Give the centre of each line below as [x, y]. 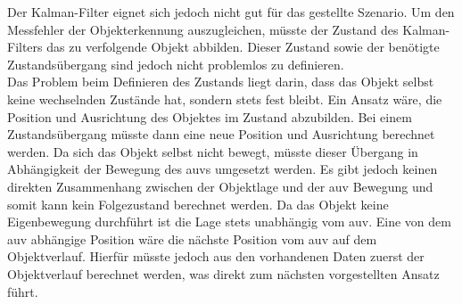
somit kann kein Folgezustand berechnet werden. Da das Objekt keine [198, 204]
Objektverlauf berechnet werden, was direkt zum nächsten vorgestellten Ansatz [223, 273]
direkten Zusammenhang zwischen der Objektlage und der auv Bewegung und [220, 186]
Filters [25, 47]
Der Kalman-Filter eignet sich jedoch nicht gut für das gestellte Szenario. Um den [231, 12]
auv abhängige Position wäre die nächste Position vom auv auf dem [192, 238]
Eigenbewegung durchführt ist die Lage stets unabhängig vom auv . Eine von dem [229, 222]
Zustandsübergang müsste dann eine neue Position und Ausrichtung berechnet [221, 134]
